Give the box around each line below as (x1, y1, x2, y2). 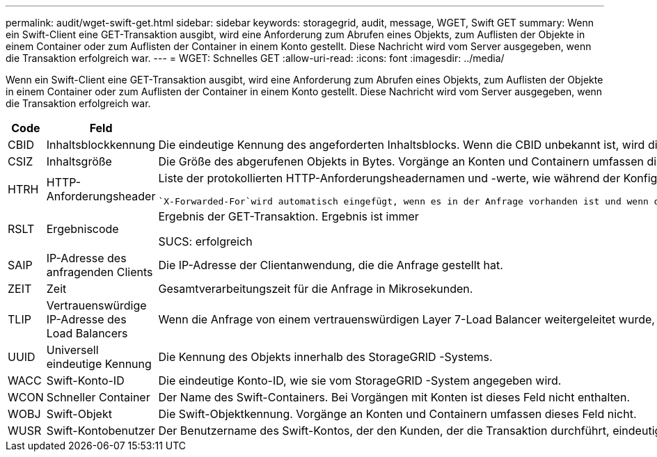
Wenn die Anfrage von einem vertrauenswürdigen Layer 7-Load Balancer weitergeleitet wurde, (158, 312, 655, 326)
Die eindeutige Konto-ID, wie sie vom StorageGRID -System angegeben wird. (158, 374, 562, 387)
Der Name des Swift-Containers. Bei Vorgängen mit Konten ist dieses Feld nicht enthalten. (158, 390, 630, 404)
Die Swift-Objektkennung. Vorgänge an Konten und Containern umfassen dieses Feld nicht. (158, 407, 637, 421)
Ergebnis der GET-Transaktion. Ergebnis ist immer (158, 209, 419, 223)
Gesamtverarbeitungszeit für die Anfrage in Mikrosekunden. (158, 282, 473, 296)
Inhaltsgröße (46, 154, 112, 168)
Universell (46, 343, 99, 357)
